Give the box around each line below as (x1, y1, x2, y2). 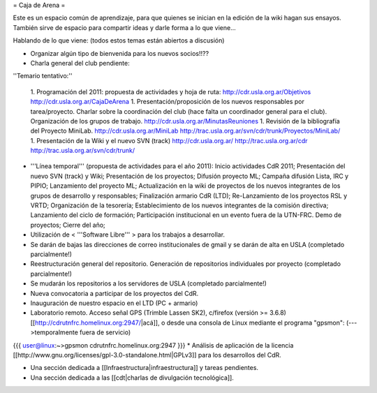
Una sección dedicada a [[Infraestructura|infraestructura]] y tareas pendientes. (30, 364, 258, 372)
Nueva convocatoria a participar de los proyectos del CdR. (30, 289, 199, 297)
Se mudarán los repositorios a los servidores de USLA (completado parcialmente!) (30, 279, 267, 288)
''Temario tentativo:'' (13, 72, 73, 80)
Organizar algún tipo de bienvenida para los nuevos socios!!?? (30, 49, 209, 57)
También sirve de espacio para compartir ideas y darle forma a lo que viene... (13, 23, 237, 31)
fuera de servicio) (79, 328, 131, 336)
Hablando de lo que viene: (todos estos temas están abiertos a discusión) (13, 36, 225, 45)
